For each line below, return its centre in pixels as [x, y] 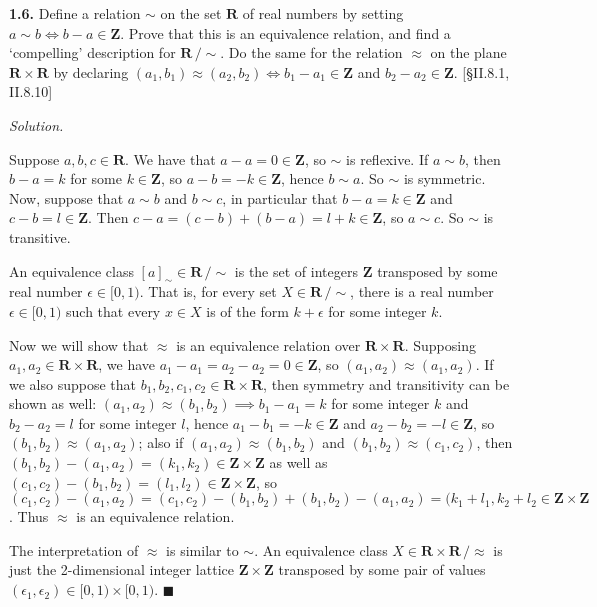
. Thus [29, 516]
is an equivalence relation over [268, 344]
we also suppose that [72, 383]
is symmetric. [444, 178]
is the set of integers [296, 270]
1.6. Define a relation [75, 13]
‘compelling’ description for [92, 52]
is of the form [247, 310]
